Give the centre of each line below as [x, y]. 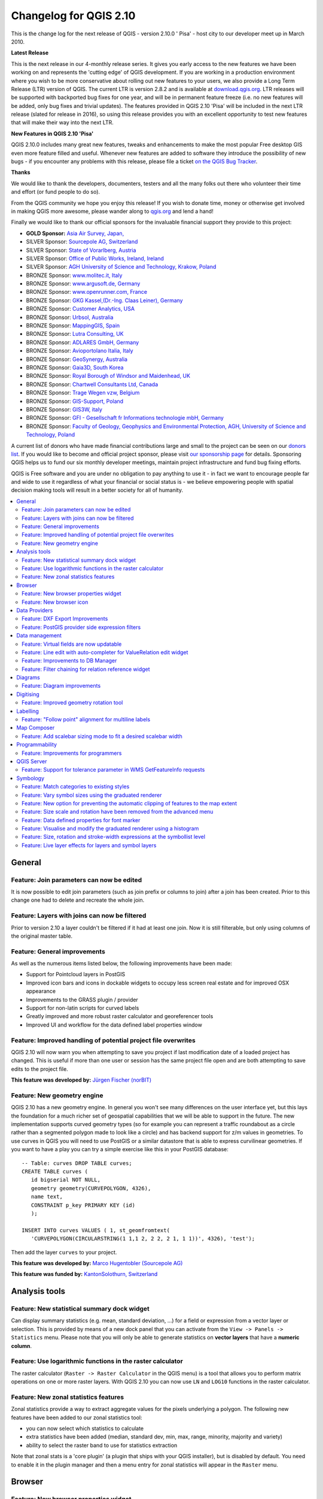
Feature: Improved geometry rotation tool [72, 703]
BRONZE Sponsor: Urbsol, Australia [70, 317]
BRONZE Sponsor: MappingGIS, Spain [73, 326]
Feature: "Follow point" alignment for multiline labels [86, 720]
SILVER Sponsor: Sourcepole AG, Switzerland [82, 242]
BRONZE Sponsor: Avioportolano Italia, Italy [80, 351]
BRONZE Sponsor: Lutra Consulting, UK [75, 334]
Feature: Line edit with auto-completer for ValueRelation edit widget [105, 652]
